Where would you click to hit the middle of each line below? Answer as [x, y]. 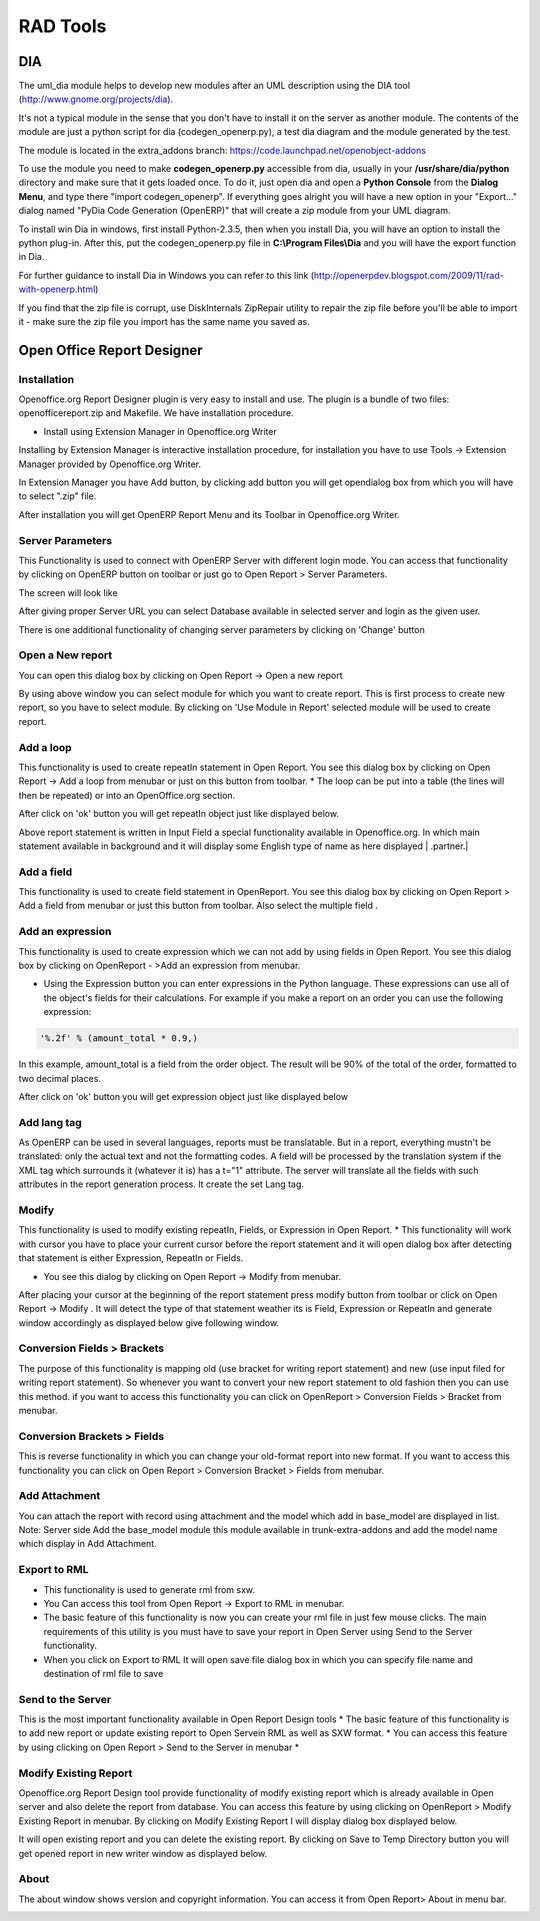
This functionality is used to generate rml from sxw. [149, 1589]
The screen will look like [68, 592]
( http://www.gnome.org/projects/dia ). [96, 99]
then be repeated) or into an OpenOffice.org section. [127, 795]
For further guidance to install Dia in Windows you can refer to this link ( [166, 275]
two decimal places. [60, 1078]
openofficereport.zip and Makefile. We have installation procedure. [156, 413]
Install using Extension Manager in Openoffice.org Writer [160, 431]
